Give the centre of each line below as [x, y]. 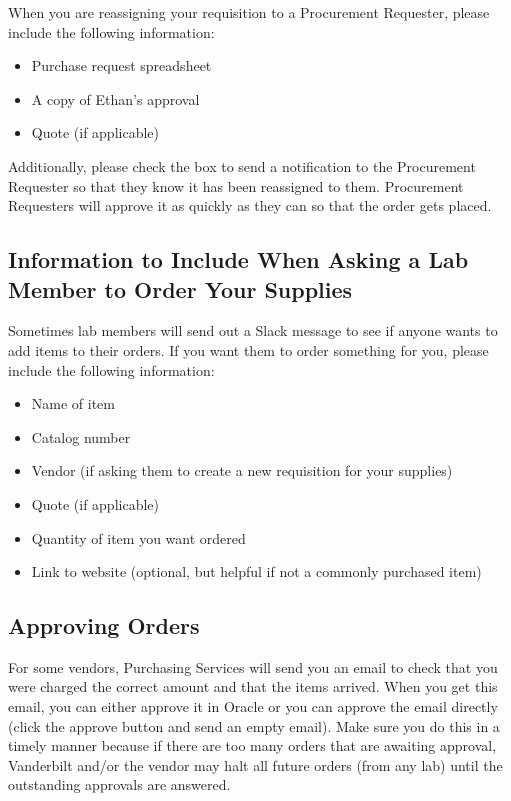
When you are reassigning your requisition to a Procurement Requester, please [249, 12]
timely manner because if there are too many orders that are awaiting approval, [252, 745]
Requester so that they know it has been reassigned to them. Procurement [236, 185]
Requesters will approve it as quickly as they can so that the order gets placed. [250, 205]
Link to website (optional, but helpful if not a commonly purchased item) [256, 571]
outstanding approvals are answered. [119, 784]
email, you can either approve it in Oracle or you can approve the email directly [253, 706]
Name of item [73, 403]
